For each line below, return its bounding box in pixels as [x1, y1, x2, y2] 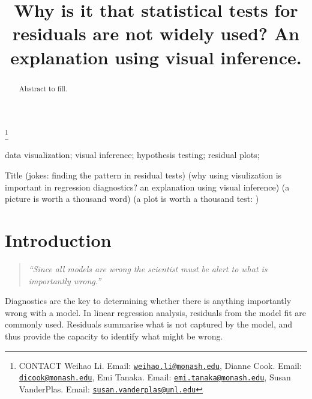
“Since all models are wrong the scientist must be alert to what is [28, 262, 268, 275]
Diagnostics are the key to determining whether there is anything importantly [5, 294, 292, 307]
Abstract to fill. [19, 83, 68, 93]
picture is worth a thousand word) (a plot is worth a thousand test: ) [5, 192, 259, 205]
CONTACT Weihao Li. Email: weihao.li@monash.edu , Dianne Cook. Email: [19, 359, 302, 371]
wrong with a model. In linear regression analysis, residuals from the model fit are [5, 306, 307, 318]
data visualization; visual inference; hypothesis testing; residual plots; [5, 148, 260, 161]
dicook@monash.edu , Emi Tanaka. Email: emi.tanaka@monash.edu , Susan [19, 371, 291, 383]
